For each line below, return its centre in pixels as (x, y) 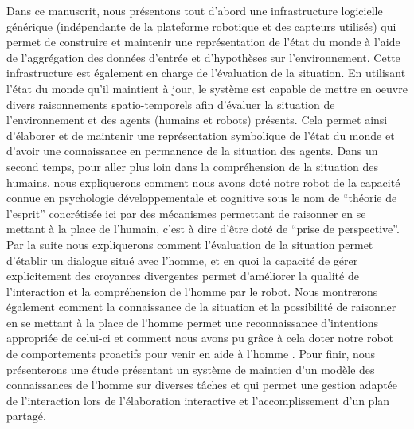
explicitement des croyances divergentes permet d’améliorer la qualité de (183, 276)
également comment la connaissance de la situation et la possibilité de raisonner (201, 307)
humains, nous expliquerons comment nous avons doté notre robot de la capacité (203, 182)
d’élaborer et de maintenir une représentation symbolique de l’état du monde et (201, 135)
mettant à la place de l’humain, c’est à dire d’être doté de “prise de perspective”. (203, 229)
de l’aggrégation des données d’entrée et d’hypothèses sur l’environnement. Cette (203, 57)
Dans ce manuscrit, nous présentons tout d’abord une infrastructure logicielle (195, 10)
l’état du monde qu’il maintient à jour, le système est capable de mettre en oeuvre (207, 88)
